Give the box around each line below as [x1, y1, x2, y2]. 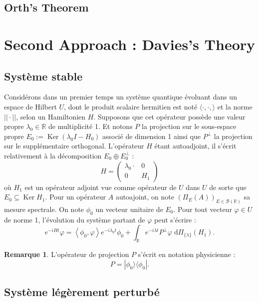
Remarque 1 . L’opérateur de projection [4, 249, 129, 259]
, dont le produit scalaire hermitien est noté [64, 101, 198, 111]
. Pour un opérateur [45, 191, 106, 202]
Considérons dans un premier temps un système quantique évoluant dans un [4, 91, 237, 102]
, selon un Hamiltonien [16, 111, 86, 121]
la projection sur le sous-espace [141, 121, 237, 131]
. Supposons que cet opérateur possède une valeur [93, 111, 246, 121]
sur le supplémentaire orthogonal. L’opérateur [4, 140, 144, 151]
